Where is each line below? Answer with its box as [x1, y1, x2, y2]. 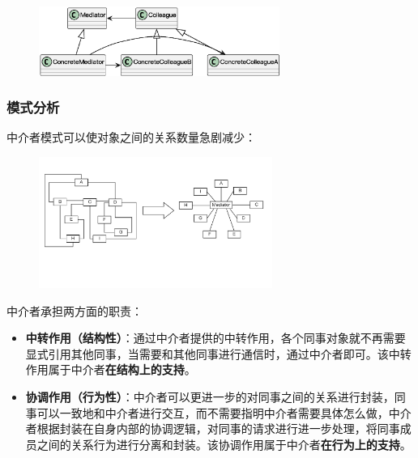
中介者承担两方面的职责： [6, 302, 143, 319]
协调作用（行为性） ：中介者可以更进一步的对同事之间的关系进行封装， [25, 388, 395, 405]
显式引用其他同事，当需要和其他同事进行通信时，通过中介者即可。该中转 [25, 345, 412, 362]
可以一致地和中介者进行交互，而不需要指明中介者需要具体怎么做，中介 [36, 404, 412, 421]
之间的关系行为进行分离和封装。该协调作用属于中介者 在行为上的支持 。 [36, 435, 412, 452]
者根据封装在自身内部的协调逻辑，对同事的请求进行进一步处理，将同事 [25, 420, 400, 437]
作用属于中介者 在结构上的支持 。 [25, 361, 196, 378]
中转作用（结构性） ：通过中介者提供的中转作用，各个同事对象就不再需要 [25, 329, 406, 346]
